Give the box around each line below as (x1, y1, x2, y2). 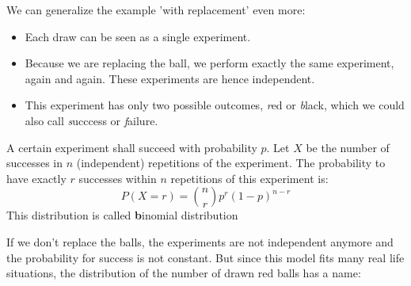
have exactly (6, 170, 67, 186)
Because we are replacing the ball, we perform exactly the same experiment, (25, 55, 394, 71)
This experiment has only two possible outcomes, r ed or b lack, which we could (25, 97, 405, 113)
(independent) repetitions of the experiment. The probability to (76, 154, 386, 171)
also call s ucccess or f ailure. (25, 112, 158, 128)
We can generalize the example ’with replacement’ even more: (6, 2, 306, 17)
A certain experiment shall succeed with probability (6, 139, 257, 155)
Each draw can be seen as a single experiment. (25, 28, 251, 44)
